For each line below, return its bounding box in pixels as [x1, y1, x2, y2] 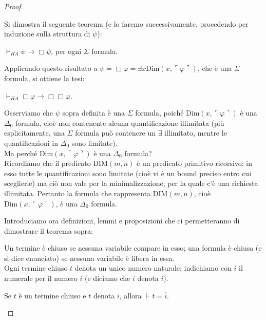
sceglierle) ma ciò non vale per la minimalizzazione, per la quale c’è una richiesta [4, 178, 258, 189]
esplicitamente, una [4, 127, 65, 138]
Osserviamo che [4, 107, 53, 118]
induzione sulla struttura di [4, 28, 90, 39]
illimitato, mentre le [164, 127, 227, 138]
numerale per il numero [4, 273, 78, 284]
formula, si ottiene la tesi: [4, 72, 85, 83]
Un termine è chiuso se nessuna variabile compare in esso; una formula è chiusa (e [4, 242, 262, 253]
